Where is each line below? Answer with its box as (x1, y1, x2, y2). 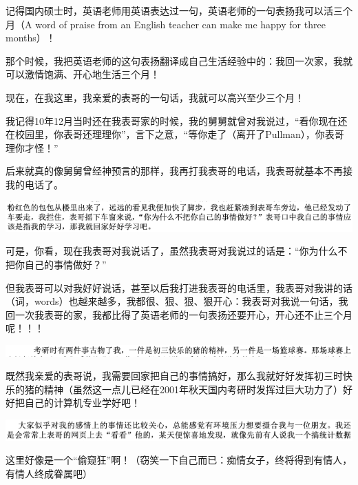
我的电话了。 (6, 177, 63, 191)
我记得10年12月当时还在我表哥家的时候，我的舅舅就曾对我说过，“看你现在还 (6, 113, 348, 128)
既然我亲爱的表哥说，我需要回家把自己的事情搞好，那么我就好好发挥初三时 (6, 368, 343, 383)
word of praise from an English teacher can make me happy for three (35, 17, 326, 31)
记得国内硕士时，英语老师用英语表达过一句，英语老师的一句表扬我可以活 (6, 3, 333, 17)
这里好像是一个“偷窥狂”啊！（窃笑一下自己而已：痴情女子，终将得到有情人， (6, 453, 352, 467)
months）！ (6, 30, 56, 45)
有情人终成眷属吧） (6, 466, 92, 480)
